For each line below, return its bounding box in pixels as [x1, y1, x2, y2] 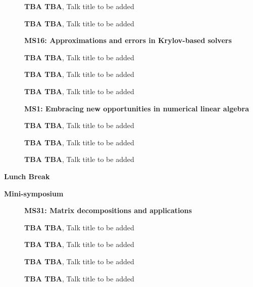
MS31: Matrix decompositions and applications [24, 205, 192, 216]
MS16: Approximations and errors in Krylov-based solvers [24, 35, 232, 46]
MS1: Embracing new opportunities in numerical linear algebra [24, 103, 249, 113]
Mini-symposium [4, 188, 64, 198]
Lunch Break [4, 171, 50, 181]
